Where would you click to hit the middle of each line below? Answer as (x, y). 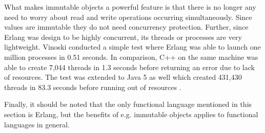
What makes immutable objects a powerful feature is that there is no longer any (130, 7)
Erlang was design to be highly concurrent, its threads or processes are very (123, 37)
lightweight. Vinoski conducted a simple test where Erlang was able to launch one (132, 47)
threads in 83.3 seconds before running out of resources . (93, 87)
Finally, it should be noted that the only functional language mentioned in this (128, 104)
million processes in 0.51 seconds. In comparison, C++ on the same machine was (131, 57)
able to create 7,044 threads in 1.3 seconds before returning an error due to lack (129, 67)
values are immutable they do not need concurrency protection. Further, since (126, 27)
